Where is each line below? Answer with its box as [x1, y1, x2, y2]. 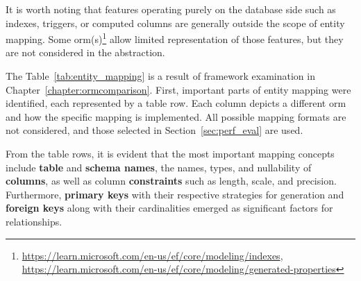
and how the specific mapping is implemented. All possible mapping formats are [6, 109, 346, 124]
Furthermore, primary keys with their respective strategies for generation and [6, 187, 344, 201]
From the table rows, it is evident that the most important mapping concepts [6, 146, 335, 160]
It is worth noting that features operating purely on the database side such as [6, 2, 336, 16]
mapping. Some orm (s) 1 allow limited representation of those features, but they [6, 30, 344, 46]
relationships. [6, 214, 62, 228]
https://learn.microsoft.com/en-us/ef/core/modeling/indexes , [22, 248, 283, 262]
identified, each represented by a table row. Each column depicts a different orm [6, 96, 346, 110]
